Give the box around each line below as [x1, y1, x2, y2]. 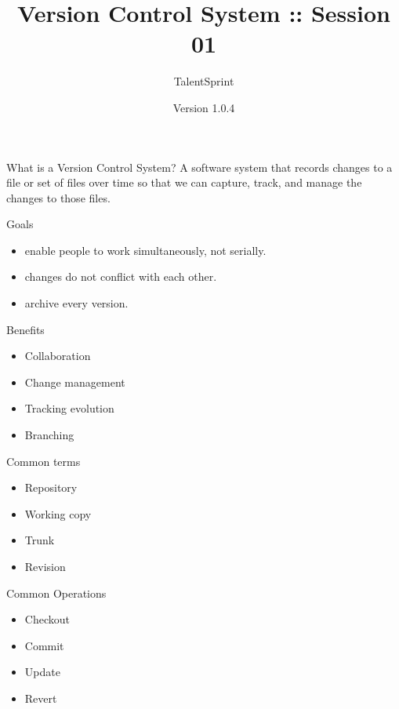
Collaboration [24, 347, 91, 364]
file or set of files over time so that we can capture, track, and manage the [6, 174, 362, 191]
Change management [24, 373, 125, 390]
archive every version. [24, 295, 129, 311]
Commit [24, 637, 64, 653]
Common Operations [6, 584, 107, 601]
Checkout [24, 611, 70, 627]
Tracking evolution [24, 400, 114, 416]
